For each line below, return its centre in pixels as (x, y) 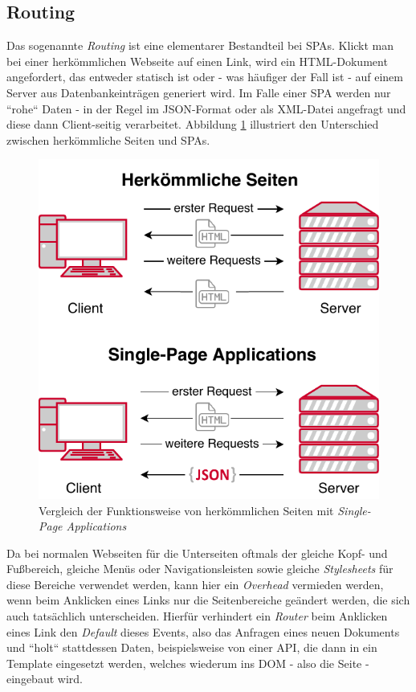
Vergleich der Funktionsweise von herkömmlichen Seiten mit (186, 510)
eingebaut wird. (45, 679)
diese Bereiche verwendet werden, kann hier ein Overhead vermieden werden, (195, 584)
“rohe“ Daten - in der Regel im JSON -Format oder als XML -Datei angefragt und (206, 108)
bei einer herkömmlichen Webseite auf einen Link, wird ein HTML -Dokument (197, 61)
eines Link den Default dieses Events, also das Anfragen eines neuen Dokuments (203, 631)
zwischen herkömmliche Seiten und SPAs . (108, 139)
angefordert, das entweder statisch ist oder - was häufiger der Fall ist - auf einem (205, 77)
